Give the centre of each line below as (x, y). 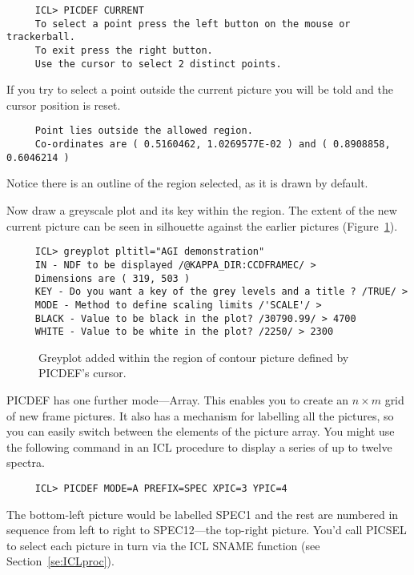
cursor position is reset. (64, 105)
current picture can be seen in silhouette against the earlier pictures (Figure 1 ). (202, 225)
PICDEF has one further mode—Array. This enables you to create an (178, 400)
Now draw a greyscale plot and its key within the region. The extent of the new (202, 210)
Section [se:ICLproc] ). (60, 561)
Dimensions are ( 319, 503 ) (113, 278)
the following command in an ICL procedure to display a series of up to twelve (199, 446)
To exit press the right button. (124, 50)
